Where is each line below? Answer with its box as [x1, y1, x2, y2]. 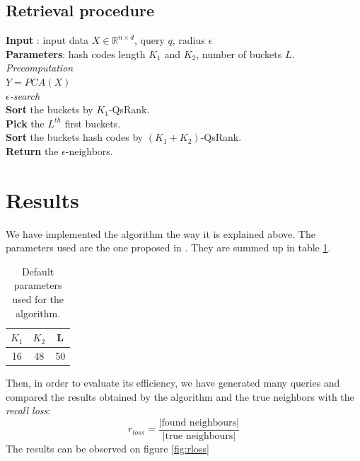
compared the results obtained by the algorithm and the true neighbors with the [6, 389, 354, 404]
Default [21, 263, 54, 278]
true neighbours [165, 431, 233, 442]
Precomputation [6, 60, 74, 75]
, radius [172, 33, 205, 47]
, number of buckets [196, 46, 282, 61]
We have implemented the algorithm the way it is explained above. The [6, 226, 315, 241]
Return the [6, 143, 59, 158]
